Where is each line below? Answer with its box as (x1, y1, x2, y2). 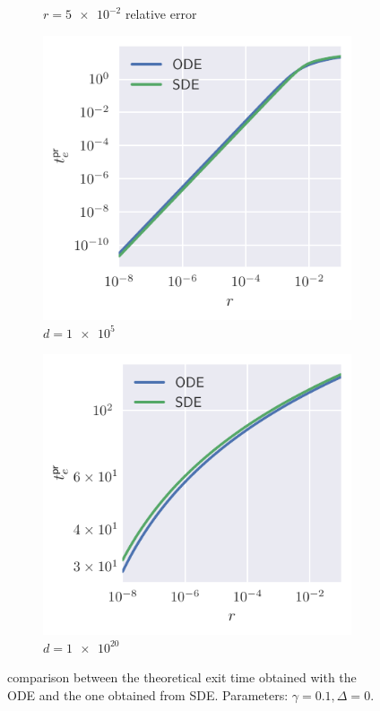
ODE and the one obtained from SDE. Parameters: (7, 685, 289, 704)
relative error (125, 4, 197, 22)
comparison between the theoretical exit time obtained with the (7, 668, 357, 687)
